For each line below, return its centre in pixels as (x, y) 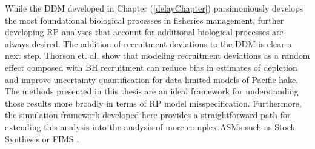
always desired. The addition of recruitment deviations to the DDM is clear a (148, 43)
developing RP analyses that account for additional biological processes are (144, 32)
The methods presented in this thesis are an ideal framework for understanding (152, 91)
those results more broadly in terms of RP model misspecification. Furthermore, (153, 103)
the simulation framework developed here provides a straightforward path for (148, 115)
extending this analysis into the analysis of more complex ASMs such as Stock (150, 126)
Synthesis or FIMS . (42, 138)
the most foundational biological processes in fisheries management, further (144, 20)
